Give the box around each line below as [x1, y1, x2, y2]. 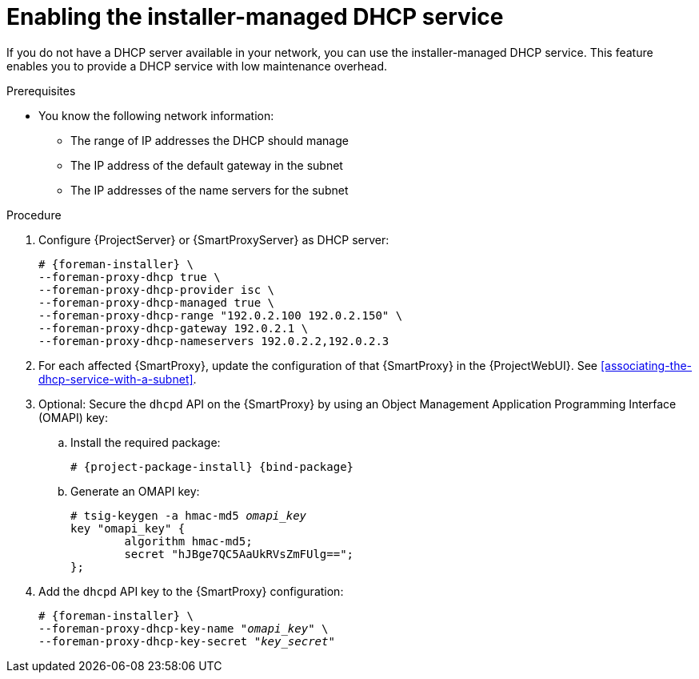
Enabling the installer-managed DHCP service [6, 3, 504, 30]
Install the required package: [70, 435, 221, 449]
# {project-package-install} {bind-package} [70, 460, 354, 473]
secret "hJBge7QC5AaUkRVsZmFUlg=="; [124, 547, 354, 560]
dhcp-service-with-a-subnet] [38, 372, 194, 386]
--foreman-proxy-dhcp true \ [38, 270, 221, 283]
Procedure [6, 207, 62, 222]
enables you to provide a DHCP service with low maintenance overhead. [6, 58, 388, 73]
